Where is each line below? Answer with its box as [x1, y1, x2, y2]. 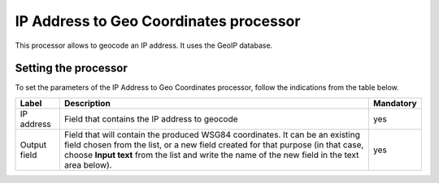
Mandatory [372, 97, 418, 109]
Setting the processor [15, 62, 128, 75]
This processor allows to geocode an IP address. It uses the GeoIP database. [15, 40, 273, 50]
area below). [63, 159, 113, 170]
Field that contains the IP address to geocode [63, 113, 239, 125]
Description [63, 97, 111, 109]
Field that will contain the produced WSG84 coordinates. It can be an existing [63, 129, 361, 140]
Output [20, 138, 47, 150]
